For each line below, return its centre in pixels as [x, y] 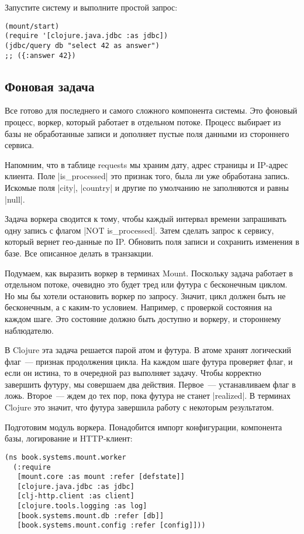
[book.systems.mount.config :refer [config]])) [111, 526]
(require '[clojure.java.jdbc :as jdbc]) [87, 36]
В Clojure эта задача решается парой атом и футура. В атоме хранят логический [148, 350]
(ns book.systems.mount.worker [65, 457]
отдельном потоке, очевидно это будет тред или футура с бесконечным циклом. [146, 284]
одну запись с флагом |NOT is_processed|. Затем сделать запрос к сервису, [139, 230]
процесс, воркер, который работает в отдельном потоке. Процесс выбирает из [143, 122]
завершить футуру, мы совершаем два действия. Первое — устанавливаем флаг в [150, 384]
